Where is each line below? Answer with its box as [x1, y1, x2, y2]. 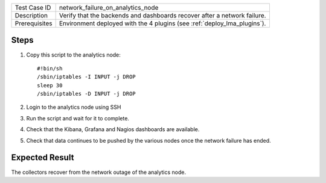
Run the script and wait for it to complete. [26, 114, 130, 122]
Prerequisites [14, 19, 53, 27]
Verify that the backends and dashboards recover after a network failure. [59, 11, 266, 19]
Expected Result [11, 152, 74, 163]
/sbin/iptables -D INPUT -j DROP [37, 90, 136, 98]
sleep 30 [37, 82, 63, 88]
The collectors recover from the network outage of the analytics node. [11, 169, 187, 176]
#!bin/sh [37, 65, 63, 72]
